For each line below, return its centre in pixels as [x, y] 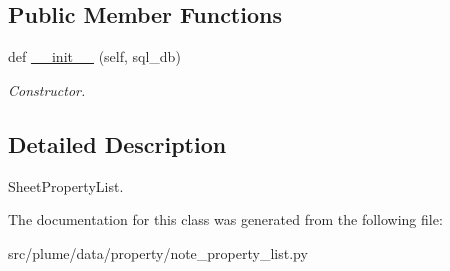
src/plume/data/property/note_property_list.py [158, 252]
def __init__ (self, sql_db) [94, 56]
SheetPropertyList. [66, 185]
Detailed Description [117, 143]
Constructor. [47, 89]
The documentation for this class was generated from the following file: [225, 219]
